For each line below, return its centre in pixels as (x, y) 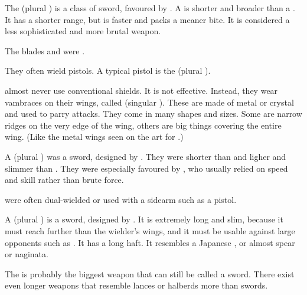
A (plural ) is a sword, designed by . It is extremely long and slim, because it (144, 219)
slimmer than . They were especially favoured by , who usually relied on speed (146, 168)
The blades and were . (45, 50)
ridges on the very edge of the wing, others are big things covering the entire (143, 125)
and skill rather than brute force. (64, 180)
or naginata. (27, 254)
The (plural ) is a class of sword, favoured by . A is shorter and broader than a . (150, 8)
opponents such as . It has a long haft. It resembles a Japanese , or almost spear (150, 242)
